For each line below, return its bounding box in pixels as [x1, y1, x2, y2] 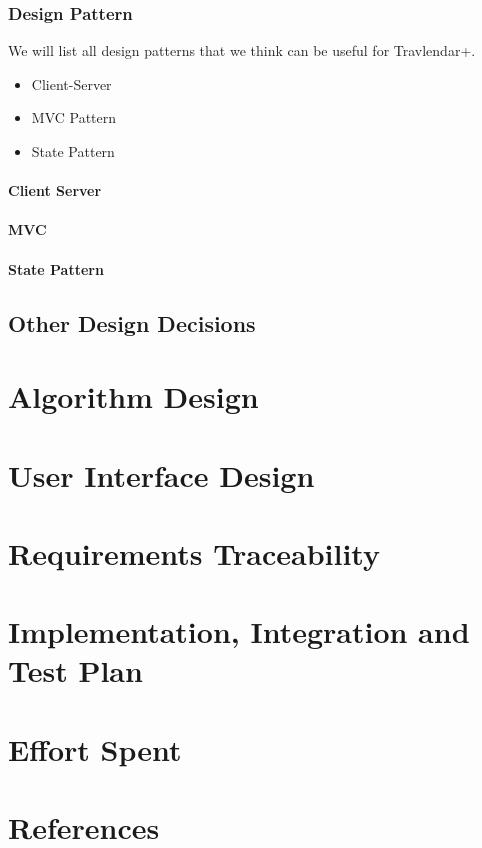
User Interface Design [8, 454, 315, 495]
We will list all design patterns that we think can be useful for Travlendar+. [8, 40, 476, 61]
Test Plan [8, 650, 143, 691]
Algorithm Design [8, 376, 259, 417]
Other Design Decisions [8, 307, 256, 338]
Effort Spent [8, 728, 182, 769]
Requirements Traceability [8, 532, 380, 573]
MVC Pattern [31, 107, 117, 128]
